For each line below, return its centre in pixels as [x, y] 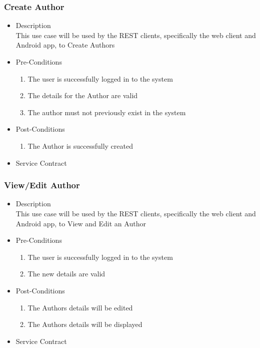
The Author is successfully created [80, 145]
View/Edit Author [42, 185]
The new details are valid [66, 274]
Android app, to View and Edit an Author [81, 223]
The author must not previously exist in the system [107, 112]
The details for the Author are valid [83, 95]
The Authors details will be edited [80, 307]
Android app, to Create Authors [65, 45]
